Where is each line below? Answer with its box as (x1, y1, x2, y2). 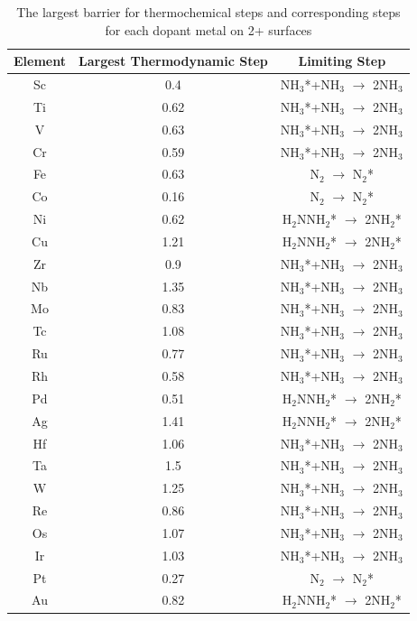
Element (14, 51, 66, 70)
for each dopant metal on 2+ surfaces (105, 20, 312, 39)
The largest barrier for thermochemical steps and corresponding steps (16, 3, 401, 21)
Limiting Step (298, 51, 386, 70)
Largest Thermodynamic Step (78, 51, 268, 70)
